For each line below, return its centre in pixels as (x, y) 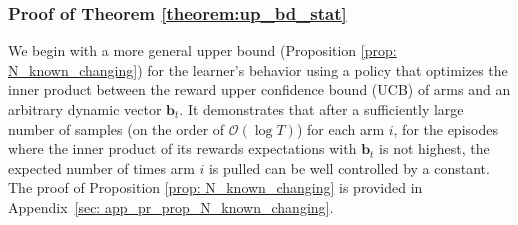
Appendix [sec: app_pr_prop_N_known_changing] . (171, 206)
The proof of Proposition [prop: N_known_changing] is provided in (215, 187)
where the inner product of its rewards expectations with (182, 148)
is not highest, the (434, 148)
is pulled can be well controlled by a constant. (349, 167)
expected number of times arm (101, 167)
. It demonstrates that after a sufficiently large (321, 109)
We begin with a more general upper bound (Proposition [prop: (202, 50)
